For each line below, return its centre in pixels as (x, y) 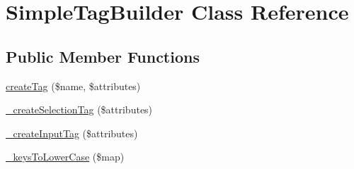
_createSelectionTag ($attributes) (79, 109)
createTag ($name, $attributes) (73, 86)
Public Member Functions (103, 56)
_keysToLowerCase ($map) (65, 157)
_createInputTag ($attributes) (72, 133)
